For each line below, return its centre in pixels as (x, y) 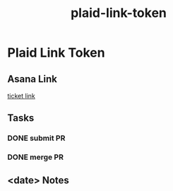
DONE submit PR (36, 138)
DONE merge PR (35, 157)
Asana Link (32, 79)
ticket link (21, 96)
